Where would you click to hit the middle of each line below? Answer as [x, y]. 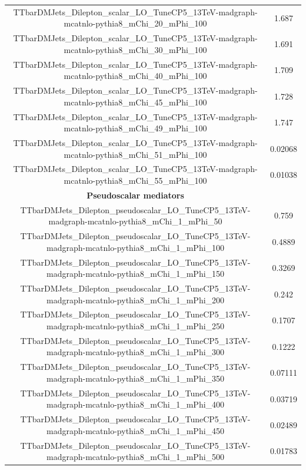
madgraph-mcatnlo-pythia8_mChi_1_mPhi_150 [136, 274]
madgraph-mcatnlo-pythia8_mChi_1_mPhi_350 [136, 378]
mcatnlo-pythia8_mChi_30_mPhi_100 [135, 49]
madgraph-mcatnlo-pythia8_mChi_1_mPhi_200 [136, 299]
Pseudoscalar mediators [135, 195]
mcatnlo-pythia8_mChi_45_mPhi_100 [135, 102]
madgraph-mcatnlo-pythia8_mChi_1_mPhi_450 [136, 430]
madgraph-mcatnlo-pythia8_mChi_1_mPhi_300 [136, 352]
